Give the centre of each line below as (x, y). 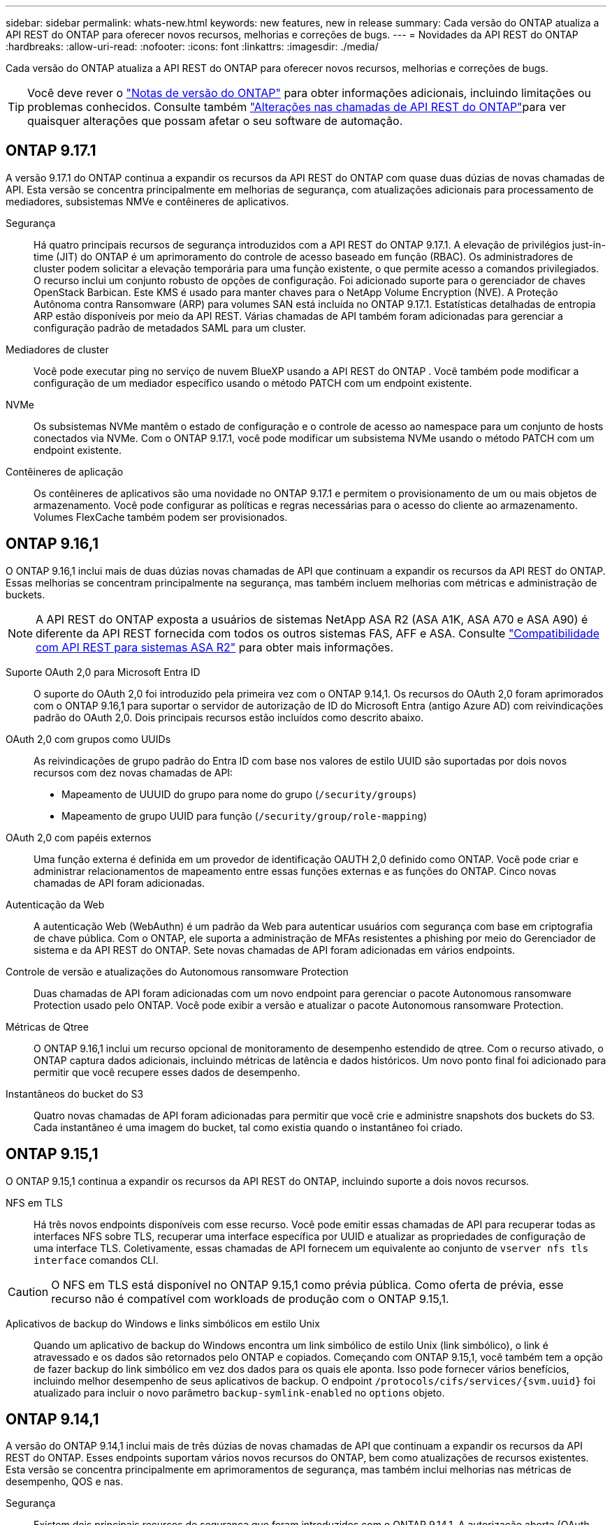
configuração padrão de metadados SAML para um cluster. (170, 327)
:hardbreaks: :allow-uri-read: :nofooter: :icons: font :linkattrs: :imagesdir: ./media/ (192, 46)
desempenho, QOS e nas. (65, 1482)
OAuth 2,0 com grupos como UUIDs (88, 739)
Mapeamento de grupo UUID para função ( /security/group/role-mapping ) (244, 816)
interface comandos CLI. (96, 1260)
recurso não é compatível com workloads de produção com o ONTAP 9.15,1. (250, 1298)
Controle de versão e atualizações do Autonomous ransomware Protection (177, 971)
